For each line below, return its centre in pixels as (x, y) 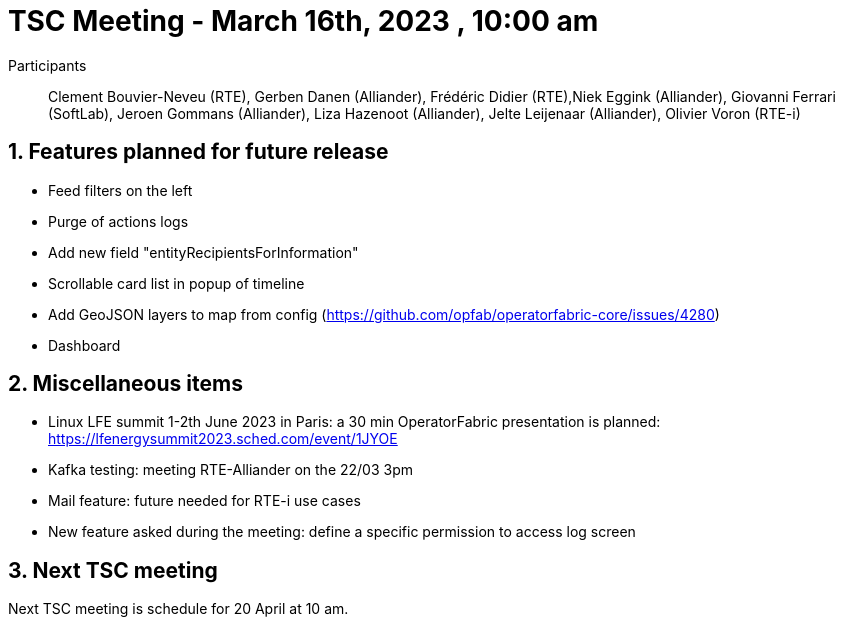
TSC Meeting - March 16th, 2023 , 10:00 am (303, 21)
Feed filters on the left (120, 190)
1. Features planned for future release (198, 152)
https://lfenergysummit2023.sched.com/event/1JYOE (223, 439)
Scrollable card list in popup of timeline (176, 283)
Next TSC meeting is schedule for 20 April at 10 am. (178, 609)
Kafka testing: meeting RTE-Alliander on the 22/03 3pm (230, 470)
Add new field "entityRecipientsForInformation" (203, 252)
